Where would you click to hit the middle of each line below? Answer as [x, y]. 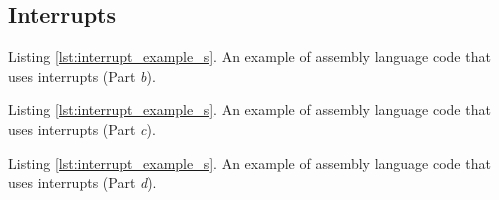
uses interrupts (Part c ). [82, 128]
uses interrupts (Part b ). [82, 75]
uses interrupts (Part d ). [82, 182]
